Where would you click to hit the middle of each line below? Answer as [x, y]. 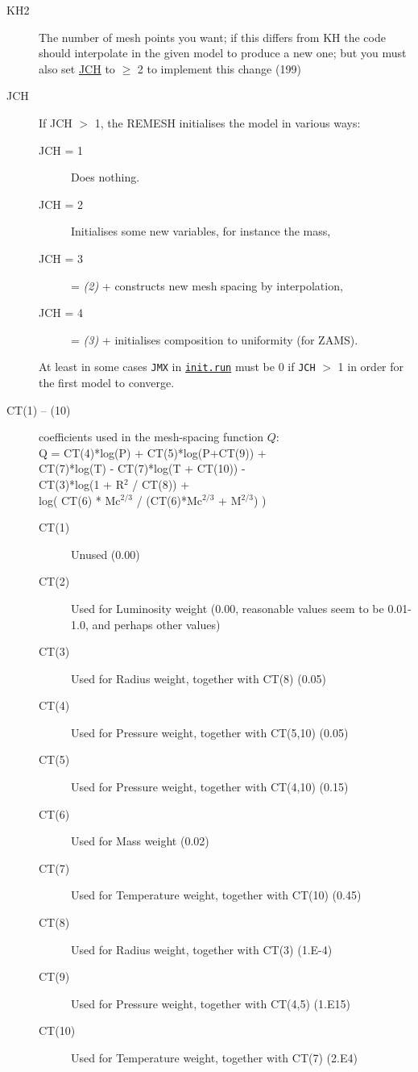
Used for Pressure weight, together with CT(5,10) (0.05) [210, 732]
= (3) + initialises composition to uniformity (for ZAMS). [215, 339]
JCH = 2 [61, 204]
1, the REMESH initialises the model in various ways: [228, 122]
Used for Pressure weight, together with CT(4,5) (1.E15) [211, 1003]
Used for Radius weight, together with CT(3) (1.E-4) [202, 949]
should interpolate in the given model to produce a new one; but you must [223, 53]
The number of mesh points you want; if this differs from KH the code [212, 37]
